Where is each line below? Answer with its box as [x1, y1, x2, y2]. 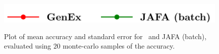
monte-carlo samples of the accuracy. [62, 41, 175, 51]
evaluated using [4, 41, 51, 51]
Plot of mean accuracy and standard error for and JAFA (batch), [4, 31, 207, 41]
